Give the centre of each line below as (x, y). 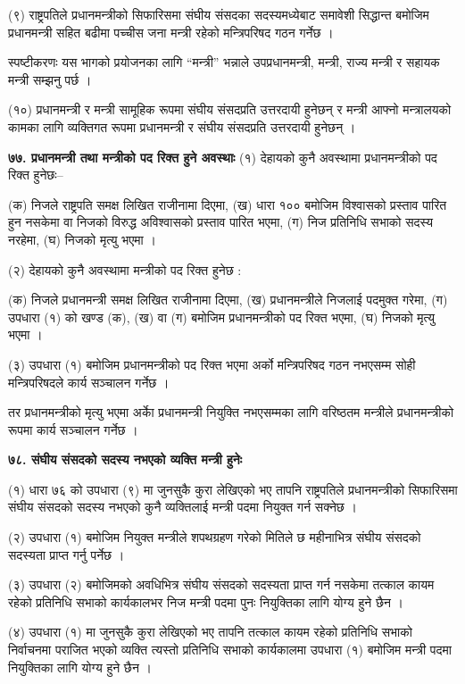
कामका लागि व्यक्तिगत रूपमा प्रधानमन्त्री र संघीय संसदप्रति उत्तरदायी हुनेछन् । (182, 126)
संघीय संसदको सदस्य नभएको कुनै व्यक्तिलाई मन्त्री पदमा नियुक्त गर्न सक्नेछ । (183, 507)
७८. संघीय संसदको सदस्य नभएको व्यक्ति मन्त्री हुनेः (125, 459)
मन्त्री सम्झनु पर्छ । (50, 79)
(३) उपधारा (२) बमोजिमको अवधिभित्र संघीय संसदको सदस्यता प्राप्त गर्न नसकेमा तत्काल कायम (221, 584)
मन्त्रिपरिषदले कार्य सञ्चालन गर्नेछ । (89, 382)
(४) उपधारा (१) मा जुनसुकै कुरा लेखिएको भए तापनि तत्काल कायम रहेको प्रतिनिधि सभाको (210, 632)
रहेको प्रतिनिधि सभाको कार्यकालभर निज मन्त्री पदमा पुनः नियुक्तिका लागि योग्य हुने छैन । (206, 601)
